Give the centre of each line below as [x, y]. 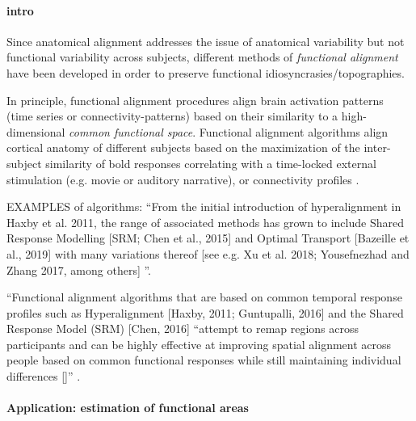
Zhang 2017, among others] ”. [79, 269]
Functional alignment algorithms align [294, 131]
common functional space [131, 131]
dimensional [36, 131]
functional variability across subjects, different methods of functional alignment [202, 57]
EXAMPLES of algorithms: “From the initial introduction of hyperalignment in [204, 206]
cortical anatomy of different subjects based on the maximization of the [183, 147]
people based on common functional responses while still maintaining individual [204, 360]
